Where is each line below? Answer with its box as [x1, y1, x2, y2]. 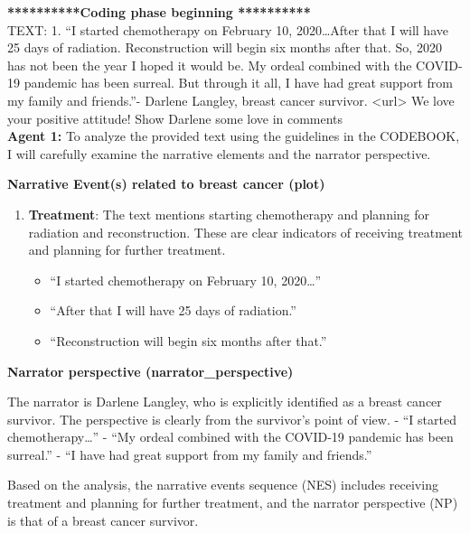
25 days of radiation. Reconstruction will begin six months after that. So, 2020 [7, 38, 442, 57]
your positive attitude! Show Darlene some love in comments [7, 108, 343, 127]
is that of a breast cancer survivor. [7, 510, 199, 529]
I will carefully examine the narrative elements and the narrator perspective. [7, 144, 431, 163]
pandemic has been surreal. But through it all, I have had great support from [23, 73, 454, 92]
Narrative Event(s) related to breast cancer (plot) [7, 174, 325, 193]
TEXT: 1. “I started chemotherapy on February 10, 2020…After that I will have [7, 20, 448, 39]
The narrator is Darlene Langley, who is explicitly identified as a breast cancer [7, 392, 442, 411]
